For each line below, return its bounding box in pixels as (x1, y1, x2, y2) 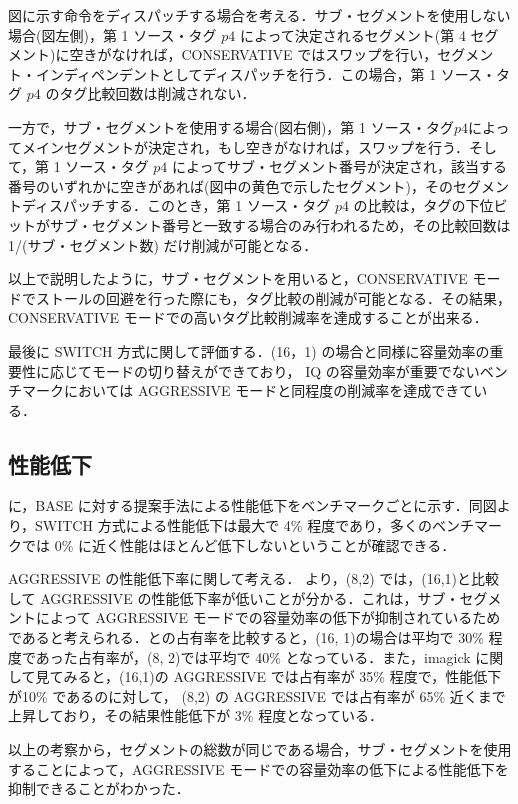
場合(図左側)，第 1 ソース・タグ (8, 24, 217, 45)
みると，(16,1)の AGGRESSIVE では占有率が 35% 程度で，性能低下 (63, 666, 502, 687)
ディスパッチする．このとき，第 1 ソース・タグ (21, 195, 331, 216)
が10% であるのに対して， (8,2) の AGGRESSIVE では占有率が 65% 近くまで (8, 685, 506, 706)
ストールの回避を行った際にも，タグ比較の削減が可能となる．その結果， (35, 287, 512, 308)
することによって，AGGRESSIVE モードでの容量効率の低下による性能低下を (8, 758, 509, 779)
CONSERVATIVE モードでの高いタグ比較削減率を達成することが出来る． (8, 307, 488, 328)
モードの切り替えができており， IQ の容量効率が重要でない (91, 360, 480, 381)
